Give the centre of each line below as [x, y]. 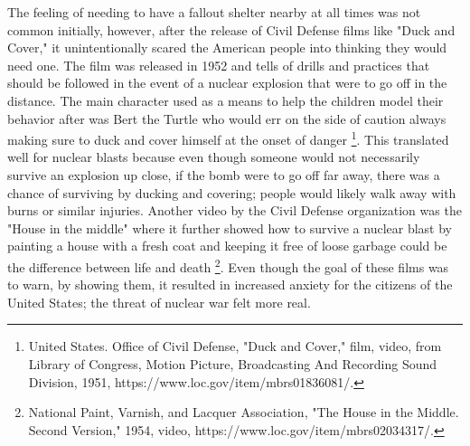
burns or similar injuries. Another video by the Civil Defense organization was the [235, 210]
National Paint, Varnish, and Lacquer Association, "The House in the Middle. [244, 412]
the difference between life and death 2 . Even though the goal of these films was [228, 265]
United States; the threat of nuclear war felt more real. [159, 302]
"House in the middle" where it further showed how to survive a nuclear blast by [230, 228]
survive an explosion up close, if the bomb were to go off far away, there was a [224, 175]
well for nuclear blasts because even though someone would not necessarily [214, 157]
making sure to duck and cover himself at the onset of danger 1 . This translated [228, 138]
